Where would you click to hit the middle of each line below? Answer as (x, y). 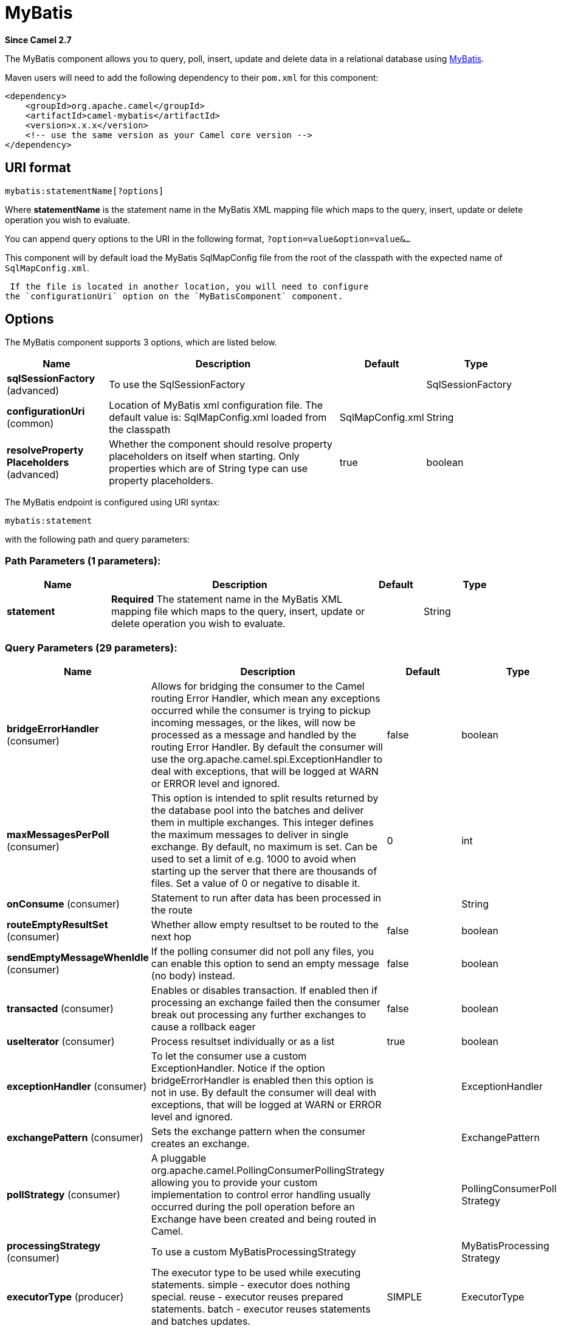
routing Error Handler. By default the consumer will (267, 747)
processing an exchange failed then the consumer (266, 1002)
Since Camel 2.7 (38, 40)
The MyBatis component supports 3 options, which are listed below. (141, 342)
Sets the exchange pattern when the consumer (258, 1131)
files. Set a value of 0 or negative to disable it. (256, 883)
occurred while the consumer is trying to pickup (261, 710)
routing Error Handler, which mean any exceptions (266, 698)
